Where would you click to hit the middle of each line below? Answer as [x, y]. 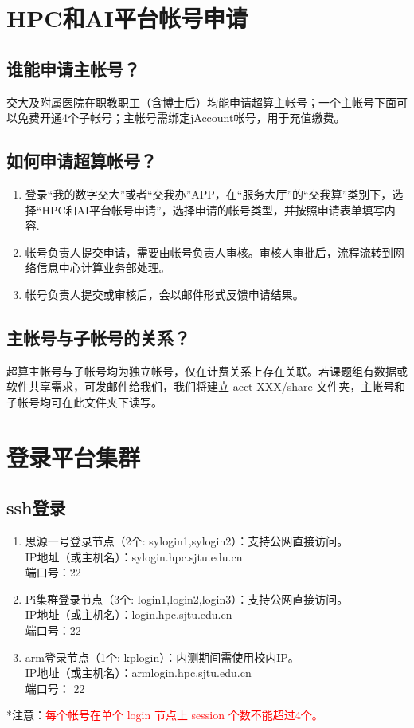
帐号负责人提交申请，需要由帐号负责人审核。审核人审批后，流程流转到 [209, 252]
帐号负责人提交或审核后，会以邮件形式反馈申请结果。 [164, 294]
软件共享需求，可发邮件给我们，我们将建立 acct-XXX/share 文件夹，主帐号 [201, 386]
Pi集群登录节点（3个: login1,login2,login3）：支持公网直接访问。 [187, 598]
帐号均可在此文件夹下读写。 [90, 401]
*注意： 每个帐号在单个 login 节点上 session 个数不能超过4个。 [165, 715]
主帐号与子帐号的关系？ [98, 337]
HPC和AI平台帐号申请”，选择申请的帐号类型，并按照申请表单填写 [213, 209]
